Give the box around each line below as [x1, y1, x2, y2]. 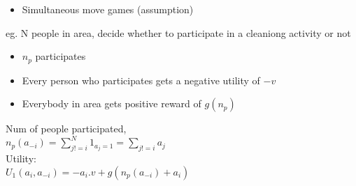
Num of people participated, [6, 121, 127, 136]
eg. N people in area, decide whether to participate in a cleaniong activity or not [6, 25, 351, 40]
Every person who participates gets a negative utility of [22, 72, 260, 87]
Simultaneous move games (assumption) [22, 2, 194, 16]
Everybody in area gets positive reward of [22, 96, 201, 111]
